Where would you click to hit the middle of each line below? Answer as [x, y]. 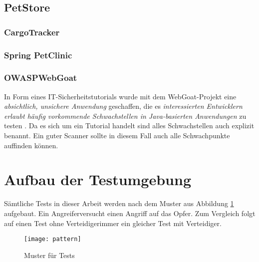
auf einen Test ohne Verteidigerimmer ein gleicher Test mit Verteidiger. [113, 223]
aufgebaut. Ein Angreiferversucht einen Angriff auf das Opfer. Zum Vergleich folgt [130, 213]
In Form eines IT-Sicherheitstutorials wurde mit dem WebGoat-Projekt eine [120, 96]
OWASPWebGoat [41, 78]
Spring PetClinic [38, 55]
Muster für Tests [49, 255]
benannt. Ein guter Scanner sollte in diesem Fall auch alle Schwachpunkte [117, 135]
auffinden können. [31, 145]
